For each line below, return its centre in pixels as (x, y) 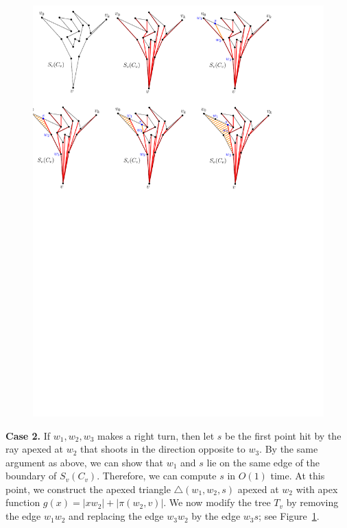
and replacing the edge (116, 516)
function (23, 502)
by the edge (216, 516)
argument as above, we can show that (84, 462)
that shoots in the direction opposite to (163, 449)
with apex (317, 489)
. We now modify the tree (217, 502)
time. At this (298, 476)
